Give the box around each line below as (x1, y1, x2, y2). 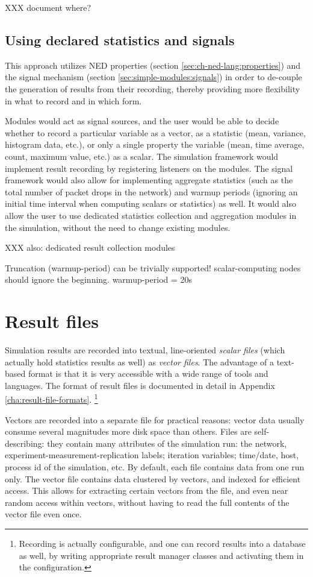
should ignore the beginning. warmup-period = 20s (5, 273, 193, 286)
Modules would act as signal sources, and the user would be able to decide (5, 115, 279, 127)
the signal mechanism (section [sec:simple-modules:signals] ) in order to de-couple (5, 71, 302, 83)
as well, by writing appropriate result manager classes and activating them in (19, 549, 304, 561)
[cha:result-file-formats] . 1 (5, 391, 98, 406)
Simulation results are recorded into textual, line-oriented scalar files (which (5, 344, 285, 356)
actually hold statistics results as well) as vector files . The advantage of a (5, 355, 274, 368)
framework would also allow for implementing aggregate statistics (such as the (5, 174, 293, 186)
